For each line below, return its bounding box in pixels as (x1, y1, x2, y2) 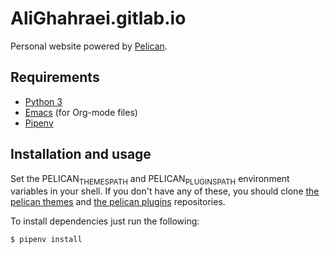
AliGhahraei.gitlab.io (10, 7, 187, 30)
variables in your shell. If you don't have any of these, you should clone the (10, 185, 320, 197)
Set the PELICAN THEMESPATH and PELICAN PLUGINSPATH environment (10, 172, 290, 187)
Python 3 (24, 95, 63, 107)
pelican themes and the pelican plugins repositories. (10, 196, 226, 208)
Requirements (10, 69, 100, 86)
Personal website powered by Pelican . (10, 40, 168, 52)
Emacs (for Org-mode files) (24, 106, 138, 118)
